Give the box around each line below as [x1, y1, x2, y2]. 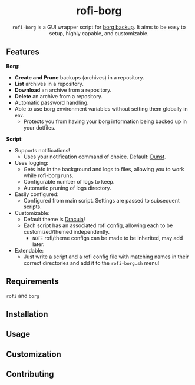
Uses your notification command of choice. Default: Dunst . [23, 153, 166, 160]
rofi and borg [6, 292, 39, 299]
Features [6, 47, 39, 57]
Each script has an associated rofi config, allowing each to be [23, 222, 173, 229]
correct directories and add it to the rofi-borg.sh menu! [23, 259, 160, 266]
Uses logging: [14, 159, 49, 166]
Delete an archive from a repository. [14, 92, 103, 99]
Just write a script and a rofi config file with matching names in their [23, 253, 189, 260]
